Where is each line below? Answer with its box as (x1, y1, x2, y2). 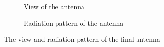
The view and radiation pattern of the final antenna (4, 34, 160, 44)
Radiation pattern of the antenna (24, 17, 124, 28)
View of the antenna (24, 1, 85, 11)
